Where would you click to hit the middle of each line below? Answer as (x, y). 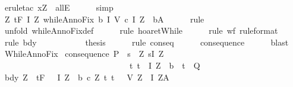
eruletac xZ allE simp (59, 7)
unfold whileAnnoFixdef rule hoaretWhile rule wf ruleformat (141, 30)
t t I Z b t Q (165, 65)
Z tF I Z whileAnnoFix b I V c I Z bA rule (104, 19)
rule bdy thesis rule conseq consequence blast (146, 42)
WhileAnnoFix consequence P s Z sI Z (84, 54)
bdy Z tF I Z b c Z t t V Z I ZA (87, 77)
